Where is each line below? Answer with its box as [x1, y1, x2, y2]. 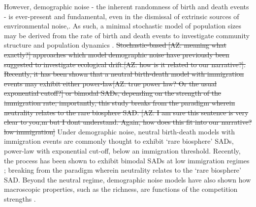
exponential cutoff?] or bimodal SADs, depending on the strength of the [4, 88, 222, 98]
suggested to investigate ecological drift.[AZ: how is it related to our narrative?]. [4, 59, 246, 69]
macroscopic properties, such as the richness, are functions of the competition [4, 184, 238, 194]
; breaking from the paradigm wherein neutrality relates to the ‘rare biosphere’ [4, 165, 241, 175]
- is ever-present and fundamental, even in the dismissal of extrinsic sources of [4, 11, 239, 21]
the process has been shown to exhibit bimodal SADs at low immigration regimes [4, 155, 250, 165]
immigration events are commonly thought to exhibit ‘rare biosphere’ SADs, [4, 136, 234, 146]
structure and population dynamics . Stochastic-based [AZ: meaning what [4, 40, 226, 50]
